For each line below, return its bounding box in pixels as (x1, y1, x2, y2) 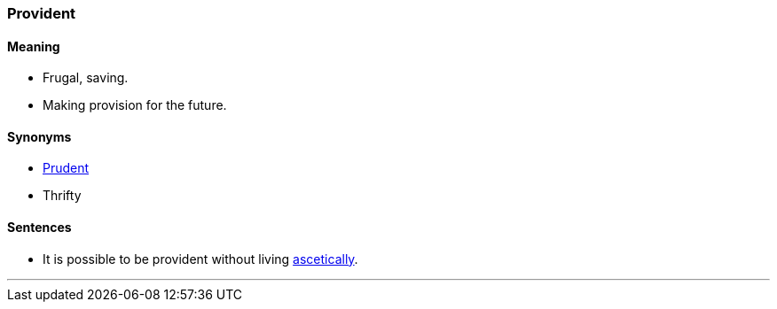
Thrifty (43, 188, 82, 204)
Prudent (43, 160, 90, 176)
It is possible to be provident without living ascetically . (43, 251, 358, 267)
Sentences (7, 220, 72, 236)
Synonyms (7, 128, 72, 144)
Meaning (7, 38, 60, 54)
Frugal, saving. (43, 70, 129, 86)
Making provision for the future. (43, 97, 227, 113)
